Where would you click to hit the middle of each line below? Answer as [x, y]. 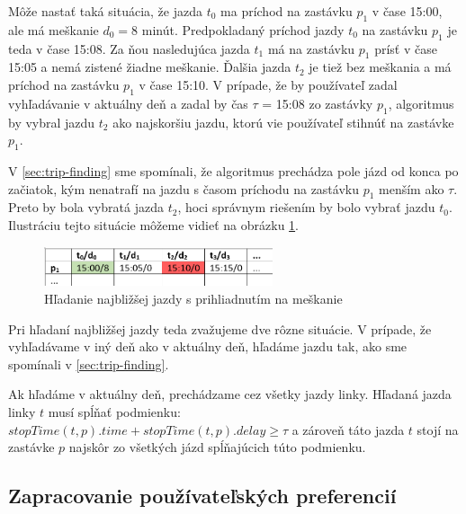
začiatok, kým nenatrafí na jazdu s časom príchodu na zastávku [184, 188]
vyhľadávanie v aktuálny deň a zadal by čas [128, 103]
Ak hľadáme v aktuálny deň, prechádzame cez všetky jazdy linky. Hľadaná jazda [230, 394]
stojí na [438, 429]
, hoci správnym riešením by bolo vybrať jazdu [306, 207]
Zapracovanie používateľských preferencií [202, 496]
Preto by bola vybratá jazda [86, 207]
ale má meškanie [54, 29]
